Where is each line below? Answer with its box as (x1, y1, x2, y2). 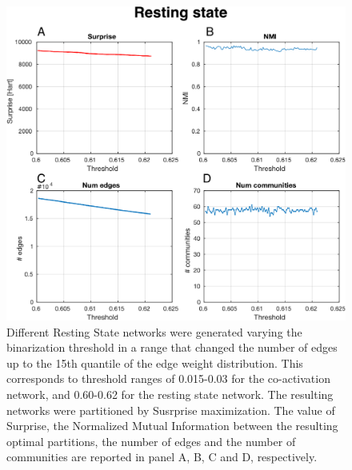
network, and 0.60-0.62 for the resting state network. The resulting (6, 385, 334, 402)
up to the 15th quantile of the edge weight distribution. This (6, 354, 303, 371)
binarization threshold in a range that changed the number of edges (6, 339, 338, 356)
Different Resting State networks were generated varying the (6, 323, 302, 340)
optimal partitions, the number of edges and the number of (6, 432, 296, 449)
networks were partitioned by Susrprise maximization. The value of (6, 401, 335, 418)
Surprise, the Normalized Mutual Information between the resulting (6, 417, 338, 434)
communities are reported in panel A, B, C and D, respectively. (6, 448, 318, 465)
